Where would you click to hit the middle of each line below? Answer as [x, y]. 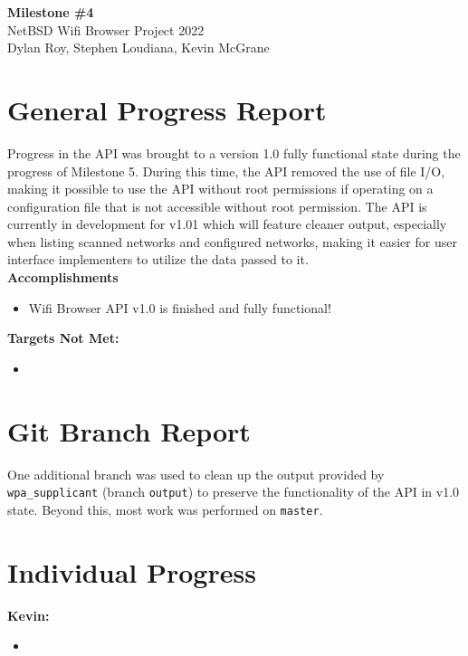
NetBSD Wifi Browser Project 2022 [106, 29]
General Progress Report [167, 109]
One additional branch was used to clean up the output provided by [196, 474]
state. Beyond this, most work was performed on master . [165, 509]
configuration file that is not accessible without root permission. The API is [217, 206]
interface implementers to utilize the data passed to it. [158, 259]
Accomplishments [63, 277]
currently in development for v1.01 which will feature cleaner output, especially [227, 224]
